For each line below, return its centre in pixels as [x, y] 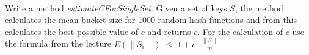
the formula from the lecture [58, 43]
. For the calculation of [240, 31]
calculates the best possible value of [72, 31]
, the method [259, 8]
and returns [169, 31]
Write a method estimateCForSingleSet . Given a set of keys [116, 8]
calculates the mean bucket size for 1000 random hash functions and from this [151, 20]
